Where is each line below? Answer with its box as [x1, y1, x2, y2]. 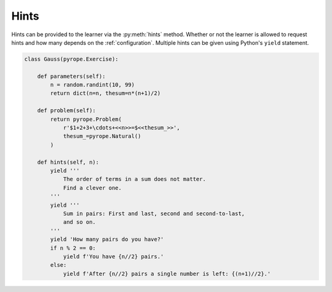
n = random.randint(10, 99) [50, 82, 135, 88]
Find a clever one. [63, 184, 122, 191]
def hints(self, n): [37, 158, 100, 166]
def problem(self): [37, 107, 97, 114]
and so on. [63, 218, 97, 226]
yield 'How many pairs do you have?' [50, 236, 164, 243]
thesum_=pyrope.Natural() [63, 133, 141, 140]
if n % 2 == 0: [50, 244, 97, 252]
